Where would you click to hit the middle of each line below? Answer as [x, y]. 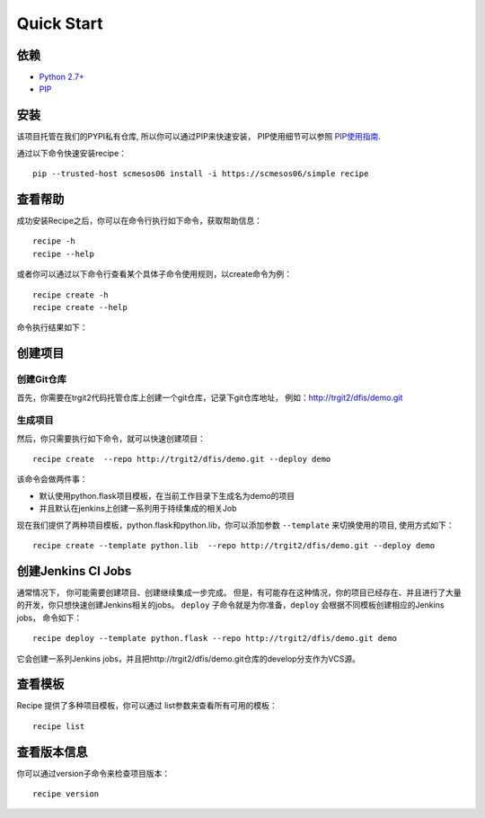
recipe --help [63, 253]
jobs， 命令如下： [49, 618]
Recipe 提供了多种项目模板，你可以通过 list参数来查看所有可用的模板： [147, 706]
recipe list [59, 726]
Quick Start [60, 23]
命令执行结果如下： [52, 327]
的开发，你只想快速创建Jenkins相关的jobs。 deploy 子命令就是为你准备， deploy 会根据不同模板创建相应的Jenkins [230, 605]
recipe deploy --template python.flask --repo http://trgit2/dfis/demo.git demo [215, 639]
